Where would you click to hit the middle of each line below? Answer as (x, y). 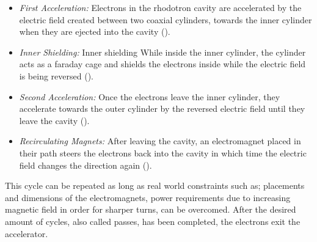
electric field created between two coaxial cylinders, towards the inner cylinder (166, 19)
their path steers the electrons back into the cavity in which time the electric (163, 152)
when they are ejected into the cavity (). (95, 31)
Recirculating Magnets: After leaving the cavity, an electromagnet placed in (160, 141)
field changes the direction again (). (86, 165)
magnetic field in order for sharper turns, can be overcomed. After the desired (151, 209)
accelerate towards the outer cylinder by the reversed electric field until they (162, 108)
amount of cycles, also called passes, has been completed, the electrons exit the (153, 221)
